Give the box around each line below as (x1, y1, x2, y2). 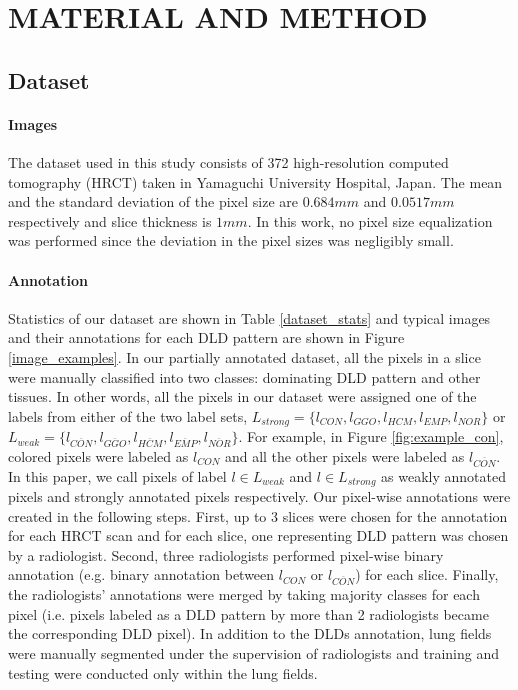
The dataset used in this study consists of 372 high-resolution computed (8, 151, 449, 172)
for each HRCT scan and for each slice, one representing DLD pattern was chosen (8, 525, 509, 546)
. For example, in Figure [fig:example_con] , (238, 426, 504, 447)
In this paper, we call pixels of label (8, 465, 227, 486)
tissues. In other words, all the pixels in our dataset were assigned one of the (8, 386, 477, 407)
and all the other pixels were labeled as (224, 445, 465, 466)
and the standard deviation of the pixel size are (8, 191, 298, 212)
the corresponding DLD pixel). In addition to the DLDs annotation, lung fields (8, 623, 492, 644)
